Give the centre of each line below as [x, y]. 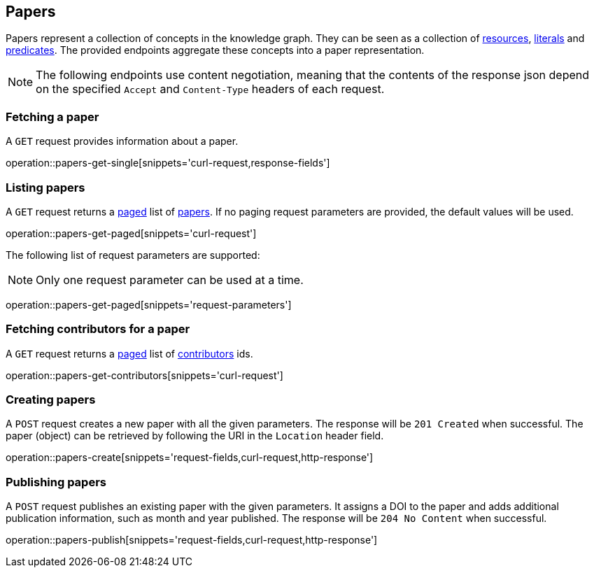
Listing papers [45, 187]
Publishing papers [56, 482]
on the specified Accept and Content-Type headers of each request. [210, 89]
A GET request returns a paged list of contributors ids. [129, 353]
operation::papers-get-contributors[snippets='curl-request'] [144, 375]
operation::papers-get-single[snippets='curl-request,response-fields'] [168, 163]
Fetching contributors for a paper [98, 329]
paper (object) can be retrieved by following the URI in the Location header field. [195, 436]
